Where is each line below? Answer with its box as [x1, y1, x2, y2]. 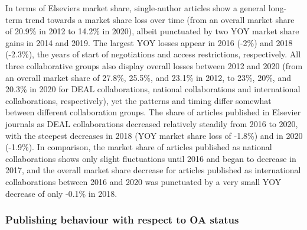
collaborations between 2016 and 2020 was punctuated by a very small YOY [5, 175, 282, 187]
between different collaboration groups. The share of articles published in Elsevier [5, 106, 301, 118]
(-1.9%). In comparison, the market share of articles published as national [5, 141, 272, 153]
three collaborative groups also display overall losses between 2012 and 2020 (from [5, 59, 303, 72]
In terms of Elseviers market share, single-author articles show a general [5, 2, 266, 14]
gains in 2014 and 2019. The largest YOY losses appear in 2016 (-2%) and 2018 [5, 36, 293, 48]
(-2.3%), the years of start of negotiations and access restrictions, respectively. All [5, 48, 301, 60]
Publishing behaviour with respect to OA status [5, 212, 239, 227]
